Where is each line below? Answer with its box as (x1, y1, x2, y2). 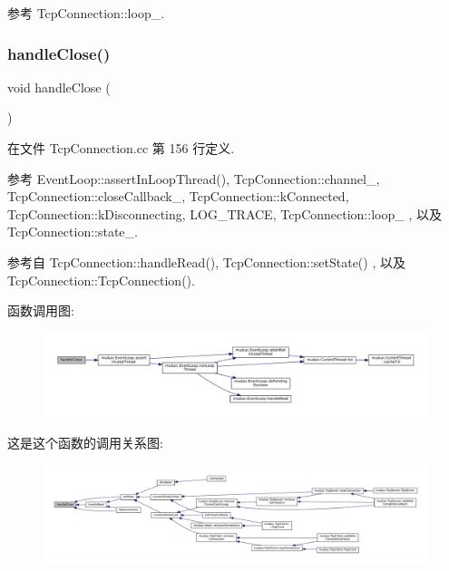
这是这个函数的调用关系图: (7, 432, 163, 451)
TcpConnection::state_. (7, 222, 138, 241)
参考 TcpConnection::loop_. (7, 4, 165, 22)
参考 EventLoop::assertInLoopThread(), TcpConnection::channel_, (7, 169, 380, 188)
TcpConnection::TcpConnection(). (7, 270, 195, 289)
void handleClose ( (7, 77, 111, 96)
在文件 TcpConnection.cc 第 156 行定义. (7, 139, 235, 157)
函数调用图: (7, 301, 74, 320)
